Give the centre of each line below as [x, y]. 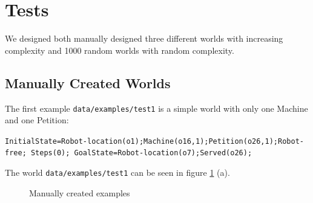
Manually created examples [80, 192]
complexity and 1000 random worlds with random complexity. [120, 50]
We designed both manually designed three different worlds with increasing [144, 38]
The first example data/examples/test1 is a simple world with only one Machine [156, 108]
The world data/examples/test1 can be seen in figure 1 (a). [117, 172]
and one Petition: [37, 120]
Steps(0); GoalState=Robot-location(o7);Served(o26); [141, 153]
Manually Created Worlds [88, 82]
